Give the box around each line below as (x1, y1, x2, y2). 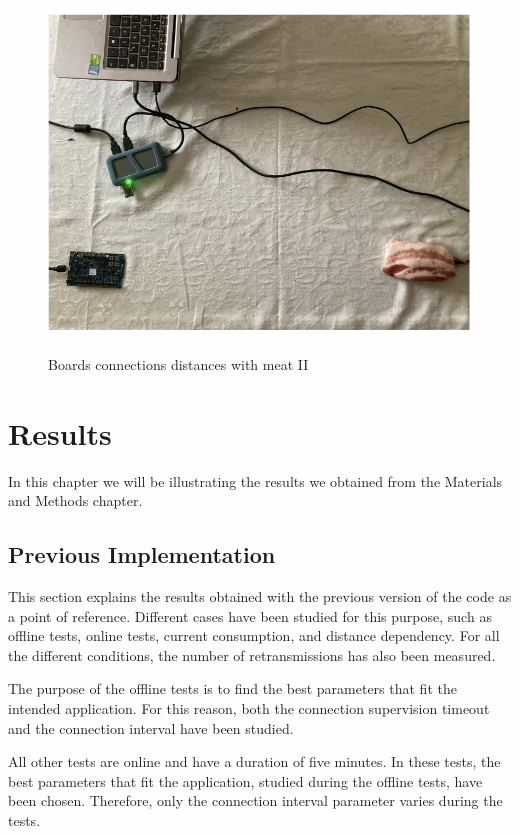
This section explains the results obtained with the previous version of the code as (8, 586, 512, 607)
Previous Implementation (8, 539, 276, 570)
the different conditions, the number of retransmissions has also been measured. (8, 644, 496, 665)
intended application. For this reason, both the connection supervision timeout (8, 698, 490, 719)
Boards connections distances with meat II (48, 353, 309, 374)
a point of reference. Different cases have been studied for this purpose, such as (8, 605, 492, 626)
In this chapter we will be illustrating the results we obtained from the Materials (8, 470, 503, 491)
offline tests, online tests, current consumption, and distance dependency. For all (8, 625, 500, 646)
